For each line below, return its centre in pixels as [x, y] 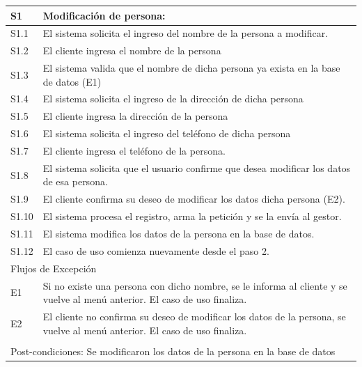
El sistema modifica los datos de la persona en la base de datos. [179, 233]
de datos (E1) [72, 81]
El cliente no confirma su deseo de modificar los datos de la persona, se [194, 316]
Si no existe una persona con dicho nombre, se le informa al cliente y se [195, 285]
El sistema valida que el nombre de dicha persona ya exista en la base [191, 68]
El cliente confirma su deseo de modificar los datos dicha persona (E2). [194, 199]
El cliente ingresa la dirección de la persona [135, 116]
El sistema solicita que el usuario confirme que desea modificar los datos [197, 167]
